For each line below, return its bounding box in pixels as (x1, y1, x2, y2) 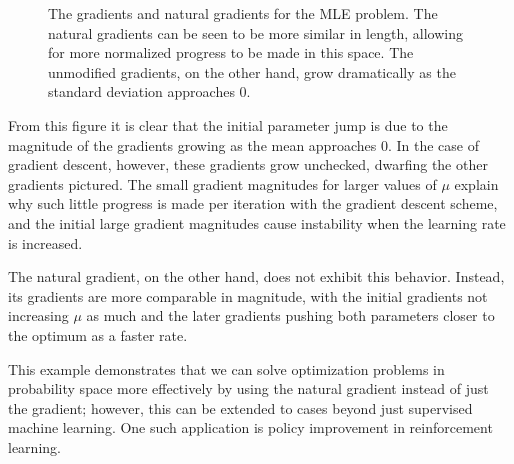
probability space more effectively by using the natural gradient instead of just (8, 378, 489, 399)
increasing (8, 305, 69, 326)
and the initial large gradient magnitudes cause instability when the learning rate (8, 212, 506, 233)
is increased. (8, 232, 83, 253)
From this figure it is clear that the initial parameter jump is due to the (8, 114, 448, 135)
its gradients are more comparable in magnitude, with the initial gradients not (8, 285, 488, 306)
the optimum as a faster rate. (8, 324, 188, 345)
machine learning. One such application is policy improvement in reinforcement (8, 417, 493, 438)
